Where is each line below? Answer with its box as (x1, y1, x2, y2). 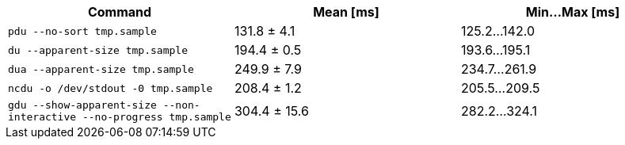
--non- (162, 99, 200, 111)
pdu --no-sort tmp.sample (8, 25, 157, 37)
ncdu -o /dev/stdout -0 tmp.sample (8, 82, 213, 94)
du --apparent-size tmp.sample (8, 44, 188, 56)
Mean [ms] (313, 4, 379, 20)
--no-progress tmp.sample (82, 111, 231, 123)
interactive (8, 111, 77, 123)
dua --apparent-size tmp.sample (8, 63, 194, 75)
